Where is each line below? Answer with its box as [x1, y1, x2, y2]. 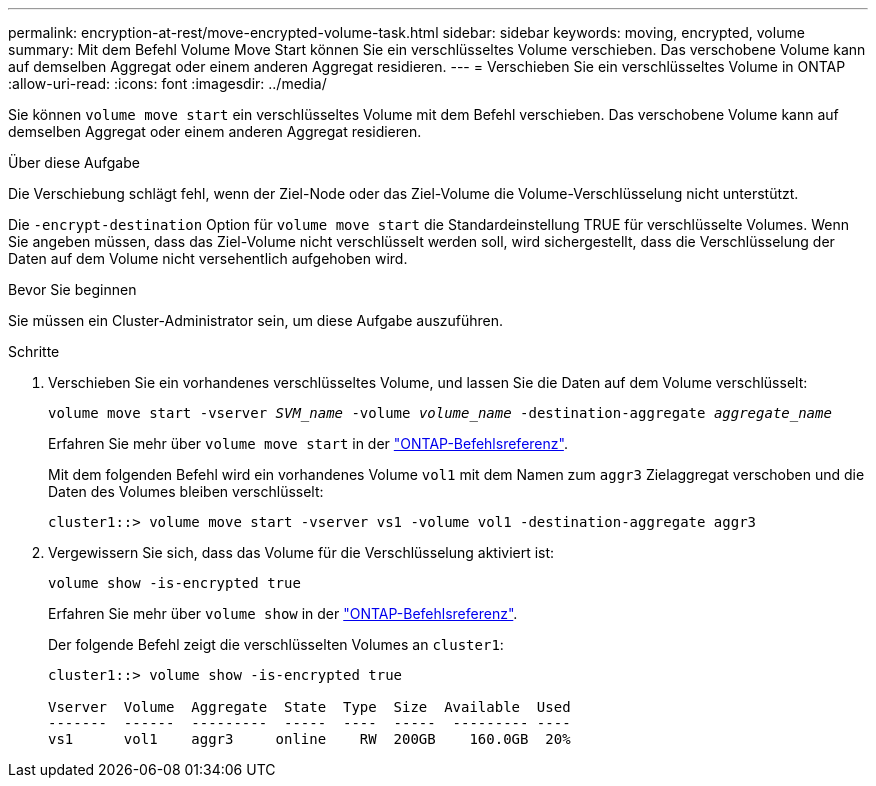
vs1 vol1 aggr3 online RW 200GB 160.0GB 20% [48, 731, 571, 747]
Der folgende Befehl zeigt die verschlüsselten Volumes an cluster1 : [48, 636, 504, 653]
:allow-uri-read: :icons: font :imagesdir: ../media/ [8, 75, 327, 92]
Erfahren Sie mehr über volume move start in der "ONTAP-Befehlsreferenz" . [48, 435, 568, 452]
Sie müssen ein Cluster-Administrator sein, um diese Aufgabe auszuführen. [8, 312, 504, 329]
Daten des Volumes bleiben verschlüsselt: [48, 483, 324, 500]
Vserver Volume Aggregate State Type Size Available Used [48, 699, 571, 715]
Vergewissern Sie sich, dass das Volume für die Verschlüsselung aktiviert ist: [48, 544, 555, 561]
